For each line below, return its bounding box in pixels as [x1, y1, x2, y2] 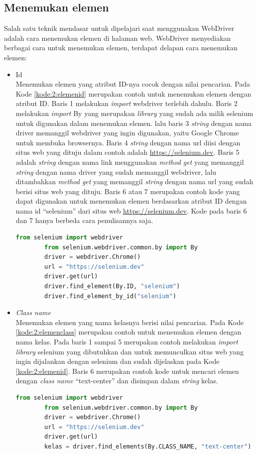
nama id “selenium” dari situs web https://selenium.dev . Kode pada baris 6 [15, 205, 247, 216]
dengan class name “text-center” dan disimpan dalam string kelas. [15, 375, 218, 386]
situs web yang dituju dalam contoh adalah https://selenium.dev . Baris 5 [15, 147, 240, 157]
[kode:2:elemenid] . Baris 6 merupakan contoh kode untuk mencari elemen [15, 365, 239, 376]
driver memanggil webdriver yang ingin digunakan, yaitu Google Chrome [15, 127, 239, 138]
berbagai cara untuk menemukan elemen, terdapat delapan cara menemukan [4, 42, 238, 53]
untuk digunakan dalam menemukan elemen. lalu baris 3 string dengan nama [15, 117, 252, 128]
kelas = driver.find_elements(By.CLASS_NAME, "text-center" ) [44, 443, 252, 450]
